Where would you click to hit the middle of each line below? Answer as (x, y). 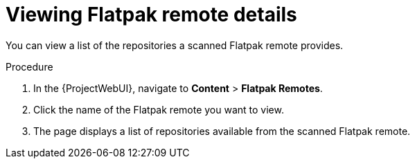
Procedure (29, 66)
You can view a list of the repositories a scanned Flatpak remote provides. (175, 45)
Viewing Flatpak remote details (151, 15)
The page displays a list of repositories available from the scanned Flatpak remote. (222, 131)
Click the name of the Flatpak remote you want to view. (159, 109)
